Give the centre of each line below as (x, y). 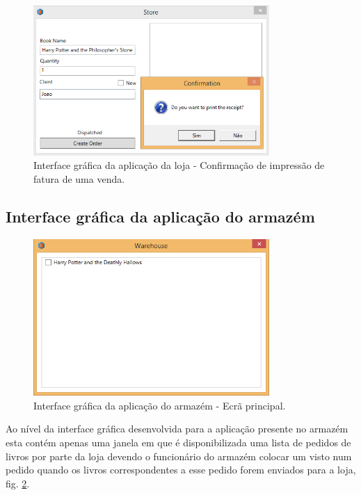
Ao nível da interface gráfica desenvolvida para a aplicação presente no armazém (177, 429)
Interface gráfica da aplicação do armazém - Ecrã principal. (160, 405)
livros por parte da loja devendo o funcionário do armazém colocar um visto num (179, 456)
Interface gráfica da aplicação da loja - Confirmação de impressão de (179, 165)
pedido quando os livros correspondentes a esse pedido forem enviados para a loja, (181, 470)
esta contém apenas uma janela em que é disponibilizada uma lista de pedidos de (178, 442)
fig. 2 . (18, 483)
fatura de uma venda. (79, 178)
